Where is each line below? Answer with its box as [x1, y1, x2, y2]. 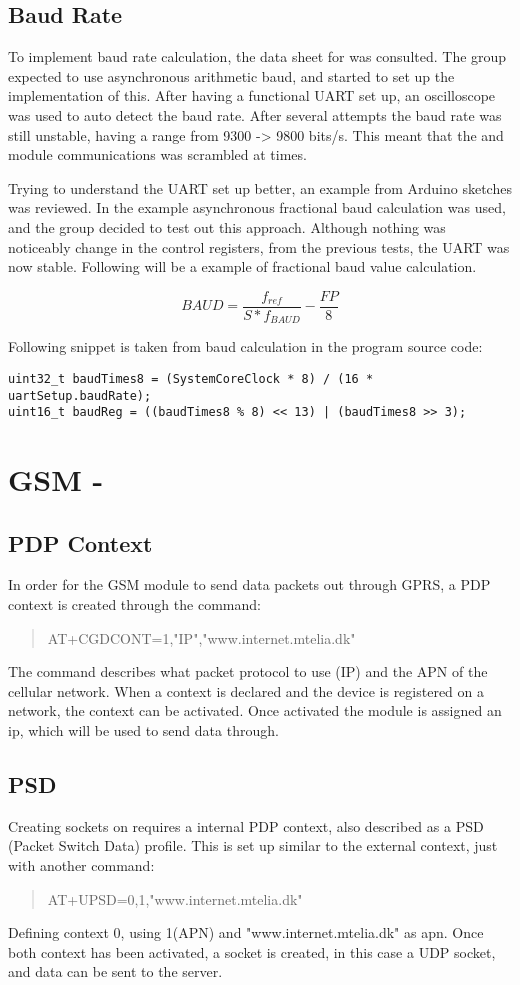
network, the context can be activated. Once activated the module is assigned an [8, 700, 502, 721]
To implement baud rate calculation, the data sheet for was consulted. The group [8, 46, 507, 67]
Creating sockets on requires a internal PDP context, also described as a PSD [8, 815, 484, 836]
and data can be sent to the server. [8, 961, 223, 982]
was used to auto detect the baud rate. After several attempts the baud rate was [8, 104, 502, 125]
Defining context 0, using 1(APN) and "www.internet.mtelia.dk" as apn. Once [8, 922, 484, 943]
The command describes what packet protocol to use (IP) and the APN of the [8, 661, 488, 682]
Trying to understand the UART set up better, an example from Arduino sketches [8, 177, 512, 198]
